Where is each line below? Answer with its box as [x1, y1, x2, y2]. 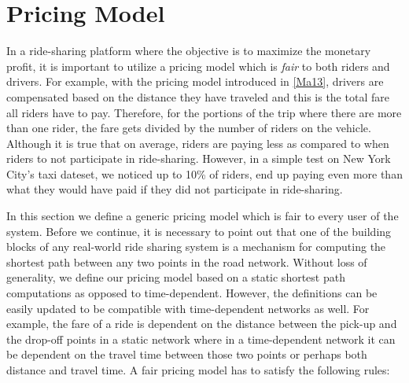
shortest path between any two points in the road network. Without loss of [6, 253, 367, 270]
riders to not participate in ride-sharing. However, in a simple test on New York [6, 150, 391, 167]
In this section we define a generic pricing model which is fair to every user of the [6, 208, 399, 224]
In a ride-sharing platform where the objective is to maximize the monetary [6, 42, 371, 59]
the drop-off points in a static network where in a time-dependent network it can [6, 330, 396, 347]
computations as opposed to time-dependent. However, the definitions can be [6, 285, 378, 301]
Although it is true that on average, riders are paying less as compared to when [6, 134, 389, 151]
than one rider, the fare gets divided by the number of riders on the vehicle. [6, 120, 371, 136]
